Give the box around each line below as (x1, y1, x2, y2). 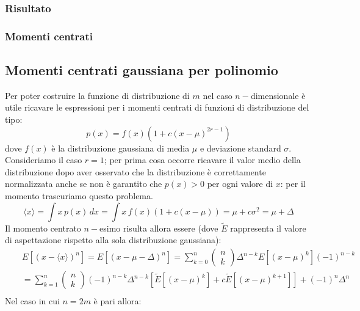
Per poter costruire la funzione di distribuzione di (5, 89, 190, 101)
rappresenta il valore (230, 221, 306, 234)
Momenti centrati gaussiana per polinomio (5, 60, 278, 79)
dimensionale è (250, 89, 306, 101)
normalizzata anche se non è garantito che (5, 177, 162, 190)
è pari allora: (93, 295, 142, 307)
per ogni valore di (207, 177, 273, 190)
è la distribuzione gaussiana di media (51, 141, 190, 154)
